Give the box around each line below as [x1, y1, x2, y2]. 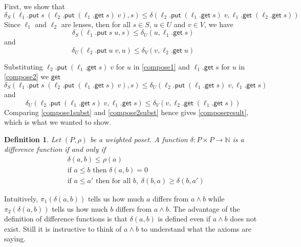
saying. [4, 233, 26, 244]
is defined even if [158, 213, 210, 224]
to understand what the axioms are [141, 223, 251, 234]
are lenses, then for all [61, 18, 131, 29]
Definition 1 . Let [4, 133, 61, 144]
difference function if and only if [4, 144, 106, 154]
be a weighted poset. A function [90, 133, 188, 144]
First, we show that [4, 1, 65, 11]
